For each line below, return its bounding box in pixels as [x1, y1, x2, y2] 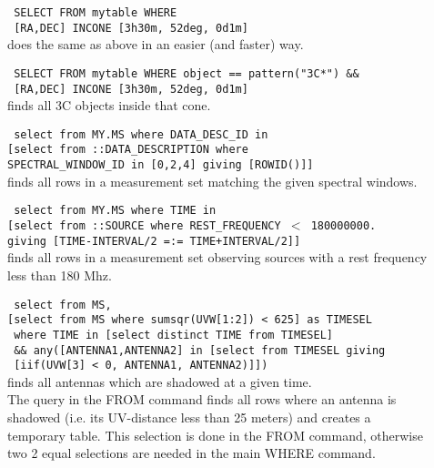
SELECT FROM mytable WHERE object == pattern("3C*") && [14, 66, 359, 80]
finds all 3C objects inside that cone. [7, 96, 211, 115]
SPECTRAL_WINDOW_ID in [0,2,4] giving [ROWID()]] [7, 158, 314, 172]
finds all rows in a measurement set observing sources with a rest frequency [7, 248, 428, 267]
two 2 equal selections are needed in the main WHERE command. [7, 443, 376, 463]
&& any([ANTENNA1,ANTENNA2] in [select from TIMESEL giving [14, 343, 386, 357]
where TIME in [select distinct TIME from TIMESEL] [14, 328, 333, 341]
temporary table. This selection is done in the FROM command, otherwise [7, 425, 423, 444]
